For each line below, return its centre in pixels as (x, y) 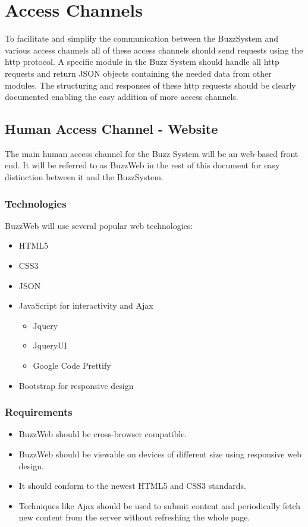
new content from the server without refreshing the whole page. (134, 517)
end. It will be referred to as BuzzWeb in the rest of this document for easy (142, 165)
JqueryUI (50, 345)
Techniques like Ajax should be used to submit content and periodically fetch (160, 505)
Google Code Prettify (72, 366)
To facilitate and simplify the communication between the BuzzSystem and (142, 38)
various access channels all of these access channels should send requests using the (154, 50)
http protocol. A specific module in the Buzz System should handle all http (142, 62)
